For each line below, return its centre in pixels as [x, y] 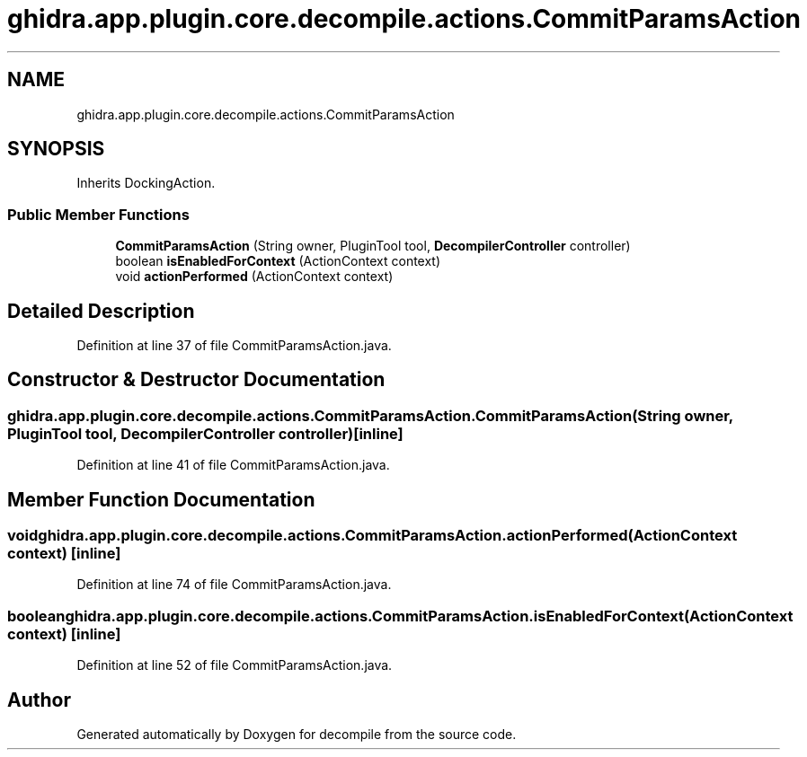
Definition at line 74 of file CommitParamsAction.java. [234, 585]
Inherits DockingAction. [146, 183]
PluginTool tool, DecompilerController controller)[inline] [205, 433]
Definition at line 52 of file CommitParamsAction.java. [235, 665]
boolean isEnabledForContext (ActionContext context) [278, 261]
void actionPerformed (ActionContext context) [254, 277]
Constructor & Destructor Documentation [196, 380]
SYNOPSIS [56, 149]
